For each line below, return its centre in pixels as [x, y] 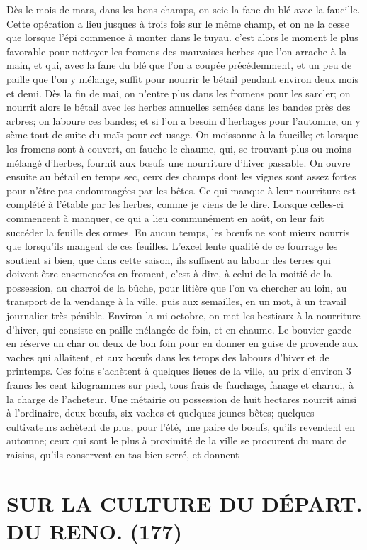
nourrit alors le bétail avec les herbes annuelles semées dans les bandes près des [179, 107]
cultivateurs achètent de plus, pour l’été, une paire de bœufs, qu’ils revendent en [181, 426]
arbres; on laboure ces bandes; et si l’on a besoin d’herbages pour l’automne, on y [184, 120]
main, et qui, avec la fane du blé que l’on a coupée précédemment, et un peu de [179, 65]
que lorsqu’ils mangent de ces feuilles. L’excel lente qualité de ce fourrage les [172, 246]
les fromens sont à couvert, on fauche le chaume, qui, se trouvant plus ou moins [179, 148]
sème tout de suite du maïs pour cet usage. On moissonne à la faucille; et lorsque [182, 134]
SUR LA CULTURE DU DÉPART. [185, 503]
